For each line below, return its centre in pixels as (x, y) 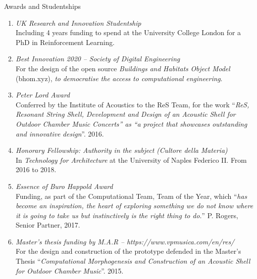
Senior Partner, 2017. (48, 225)
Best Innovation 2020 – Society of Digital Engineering (98, 59)
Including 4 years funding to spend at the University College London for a (128, 32)
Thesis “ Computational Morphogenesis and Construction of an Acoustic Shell (133, 261)
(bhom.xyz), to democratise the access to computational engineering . (119, 78)
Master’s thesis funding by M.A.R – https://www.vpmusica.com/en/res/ (125, 241)
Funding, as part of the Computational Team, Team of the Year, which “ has (131, 196)
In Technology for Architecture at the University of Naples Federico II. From (131, 160)
